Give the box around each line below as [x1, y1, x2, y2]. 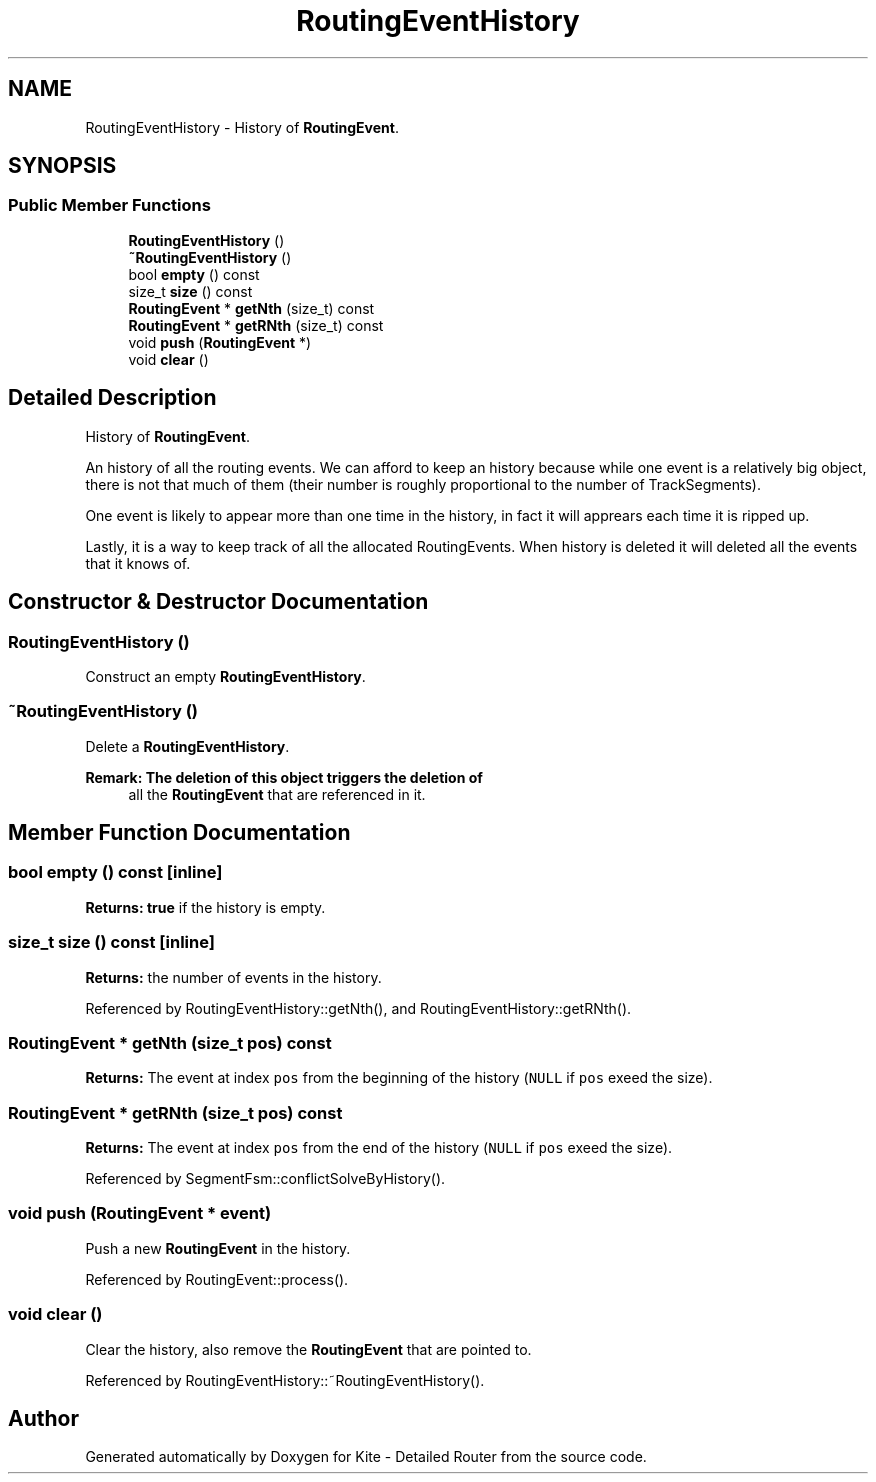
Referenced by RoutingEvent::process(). [85, 1270, 349, 1288]
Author [8, 1406, 79, 1432]
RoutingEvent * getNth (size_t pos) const [8, 1032, 332, 1053]
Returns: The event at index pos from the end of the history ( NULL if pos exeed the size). [85, 1139, 673, 1157]
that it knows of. [85, 554, 191, 572]
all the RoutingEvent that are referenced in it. [128, 785, 426, 803]
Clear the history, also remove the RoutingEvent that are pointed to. [85, 1340, 532, 1358]
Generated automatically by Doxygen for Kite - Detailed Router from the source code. [85, 1448, 647, 1466]
